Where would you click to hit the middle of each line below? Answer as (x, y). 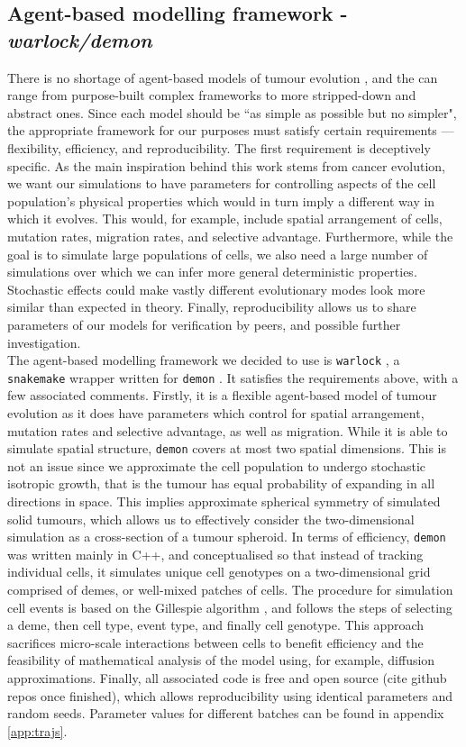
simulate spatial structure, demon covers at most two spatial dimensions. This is (227, 448)
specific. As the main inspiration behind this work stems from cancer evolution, (226, 165)
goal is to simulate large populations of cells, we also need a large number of (218, 254)
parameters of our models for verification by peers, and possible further (204, 324)
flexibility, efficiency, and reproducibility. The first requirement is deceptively (219, 147)
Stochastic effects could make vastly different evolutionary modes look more (216, 289)
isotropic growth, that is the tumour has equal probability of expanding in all (221, 483)
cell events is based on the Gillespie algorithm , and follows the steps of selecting (230, 607)
